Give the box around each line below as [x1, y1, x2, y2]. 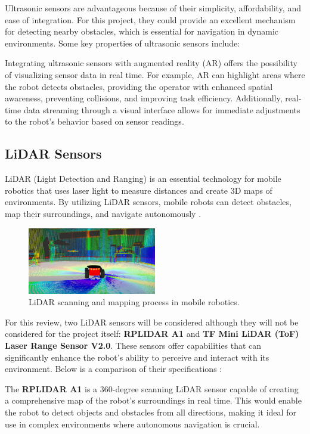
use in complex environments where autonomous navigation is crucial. [5, 417, 260, 430]
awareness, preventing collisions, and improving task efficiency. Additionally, [5, 92, 283, 104]
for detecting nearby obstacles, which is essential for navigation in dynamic [5, 25, 279, 38]
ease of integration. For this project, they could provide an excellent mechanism [5, 13, 296, 26]
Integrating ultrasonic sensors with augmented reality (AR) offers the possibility [5, 57, 297, 69]
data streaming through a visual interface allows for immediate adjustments [23, 103, 300, 116]
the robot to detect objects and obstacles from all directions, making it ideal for [5, 406, 296, 418]
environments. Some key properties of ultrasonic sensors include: [5, 36, 240, 49]
